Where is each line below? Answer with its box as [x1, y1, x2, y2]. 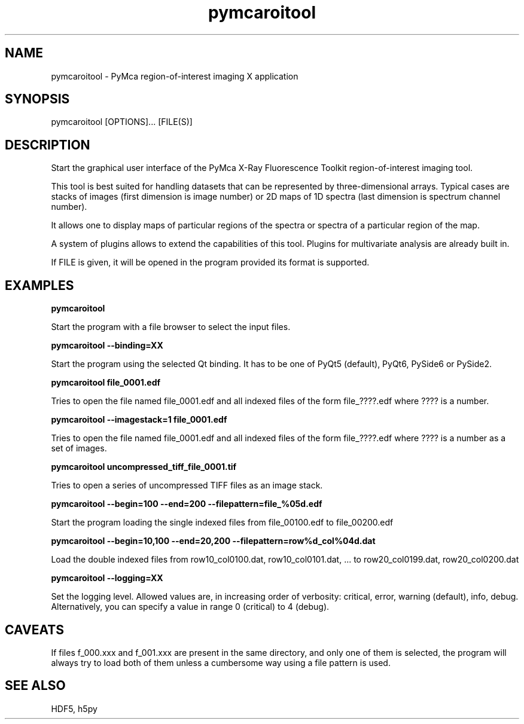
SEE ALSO [5, 678, 66, 694]
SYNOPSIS [5, 91, 70, 107]
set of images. [51, 443, 107, 454]
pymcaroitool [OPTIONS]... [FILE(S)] [51, 117, 193, 127]
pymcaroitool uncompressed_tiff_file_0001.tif [51, 462, 237, 472]
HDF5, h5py [51, 703, 98, 714]
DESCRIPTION [5, 137, 90, 152]
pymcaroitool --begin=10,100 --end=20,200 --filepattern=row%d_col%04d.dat [51, 536, 376, 546]
